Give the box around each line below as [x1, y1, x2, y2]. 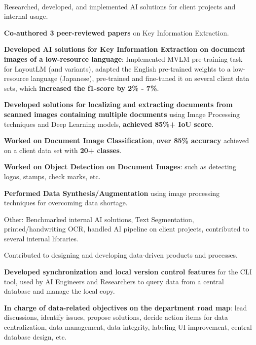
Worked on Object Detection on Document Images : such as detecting [4, 161, 236, 172]
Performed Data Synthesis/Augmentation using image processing [4, 188, 219, 198]
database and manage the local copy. [4, 286, 115, 296]
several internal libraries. [4, 233, 78, 243]
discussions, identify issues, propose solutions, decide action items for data [4, 312, 228, 322]
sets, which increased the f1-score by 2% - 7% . [4, 82, 159, 93]
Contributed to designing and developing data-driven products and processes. [4, 250, 238, 260]
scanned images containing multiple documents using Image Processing [4, 109, 240, 119]
